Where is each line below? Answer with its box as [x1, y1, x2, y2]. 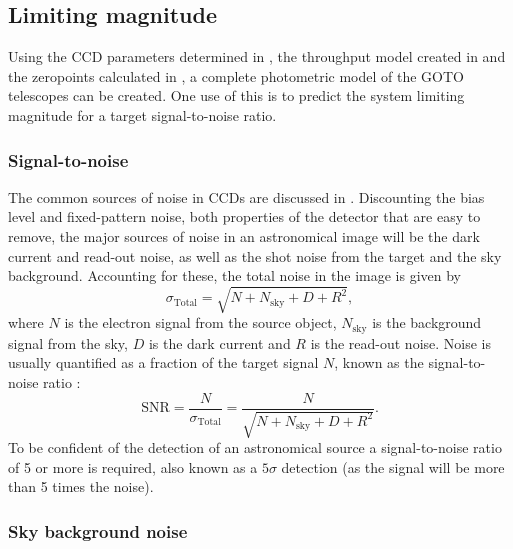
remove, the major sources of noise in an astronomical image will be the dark [8, 225, 480, 246]
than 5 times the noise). [8, 476, 154, 497]
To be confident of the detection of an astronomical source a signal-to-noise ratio [8, 437, 502, 457]
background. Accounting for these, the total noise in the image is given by [8, 265, 461, 286]
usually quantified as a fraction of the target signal [8, 352, 319, 373]
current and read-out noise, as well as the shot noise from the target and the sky [8, 245, 502, 266]
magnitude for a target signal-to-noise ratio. [8, 104, 277, 125]
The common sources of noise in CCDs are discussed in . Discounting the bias [8, 186, 485, 207]
